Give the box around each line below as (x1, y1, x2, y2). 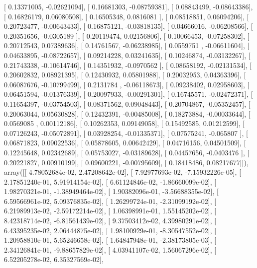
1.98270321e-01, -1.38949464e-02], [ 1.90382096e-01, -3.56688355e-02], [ (4, 186, 219, 197)
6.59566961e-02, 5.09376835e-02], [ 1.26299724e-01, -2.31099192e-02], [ (4, 196, 217, 206)
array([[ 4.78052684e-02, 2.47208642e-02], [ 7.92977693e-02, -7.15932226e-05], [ (4, 167, 242, 177)
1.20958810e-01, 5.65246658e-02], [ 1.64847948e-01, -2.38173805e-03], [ (4, 235, 217, 245)
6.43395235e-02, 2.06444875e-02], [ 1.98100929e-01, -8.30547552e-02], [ (4, 225, 217, 235)
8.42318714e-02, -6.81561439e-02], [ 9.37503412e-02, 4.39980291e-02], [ (4, 215, 217, 226)
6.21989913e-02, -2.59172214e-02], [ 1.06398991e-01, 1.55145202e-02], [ (4, 205, 217, 216)
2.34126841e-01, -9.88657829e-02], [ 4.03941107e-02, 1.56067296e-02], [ (4, 244, 217, 255)
